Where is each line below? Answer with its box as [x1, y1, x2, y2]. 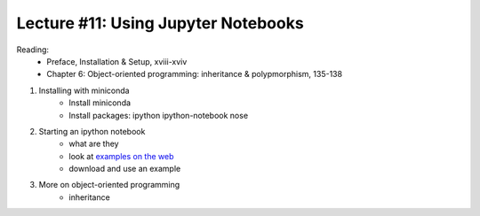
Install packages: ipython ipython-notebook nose [68, 110, 249, 120]
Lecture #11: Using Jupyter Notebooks [16, 13, 304, 33]
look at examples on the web [68, 150, 174, 161]
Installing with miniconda [38, 85, 130, 96]
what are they [68, 138, 119, 150]
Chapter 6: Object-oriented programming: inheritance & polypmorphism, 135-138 [46, 69, 342, 80]
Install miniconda [68, 97, 132, 108]
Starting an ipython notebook [38, 126, 146, 136]
